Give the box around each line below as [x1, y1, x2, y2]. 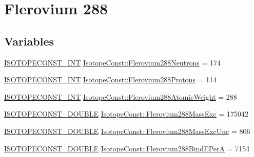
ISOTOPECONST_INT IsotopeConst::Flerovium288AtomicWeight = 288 [4, 91, 237, 102]
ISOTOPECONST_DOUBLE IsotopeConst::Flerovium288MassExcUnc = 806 [4, 125, 250, 136]
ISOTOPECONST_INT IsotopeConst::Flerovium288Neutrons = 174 [4, 57, 221, 68]
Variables [4, 33, 54, 49]
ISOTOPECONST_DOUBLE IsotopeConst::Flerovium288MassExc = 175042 [4, 108, 249, 119]
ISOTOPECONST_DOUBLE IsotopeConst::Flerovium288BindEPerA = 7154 [4, 143, 250, 153]
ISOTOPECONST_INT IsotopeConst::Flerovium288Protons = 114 [4, 74, 217, 85]
